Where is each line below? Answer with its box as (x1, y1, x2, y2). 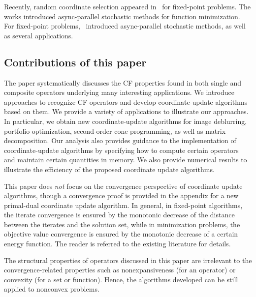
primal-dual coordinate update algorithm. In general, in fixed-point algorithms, (4, 200, 243, 210)
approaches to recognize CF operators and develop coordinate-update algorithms (4, 96, 248, 107)
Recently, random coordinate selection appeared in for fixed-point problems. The (4, 1, 251, 11)
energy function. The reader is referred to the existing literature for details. (4, 238, 231, 249)
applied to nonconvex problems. (4, 284, 99, 294)
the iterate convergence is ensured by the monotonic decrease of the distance (4, 209, 235, 220)
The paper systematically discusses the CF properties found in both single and (4, 77, 241, 88)
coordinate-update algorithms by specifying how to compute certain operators (4, 145, 239, 155)
